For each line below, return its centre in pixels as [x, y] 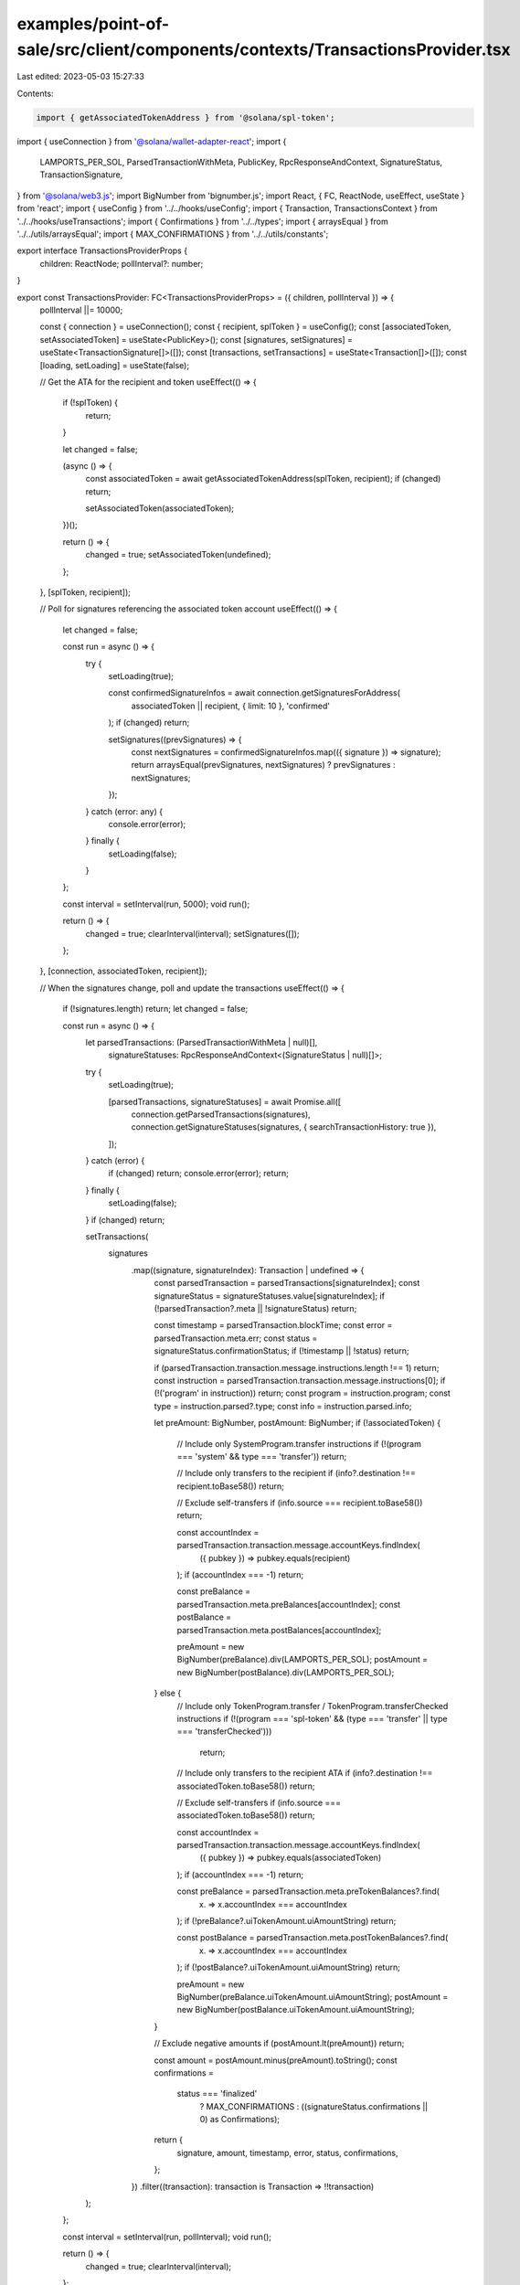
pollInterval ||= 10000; [81, 310]
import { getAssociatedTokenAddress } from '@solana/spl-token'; [186, 117]
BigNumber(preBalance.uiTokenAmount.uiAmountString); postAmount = [313, 1996]
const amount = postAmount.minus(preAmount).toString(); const [276, 2060]
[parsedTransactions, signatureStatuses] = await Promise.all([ [225, 1101]
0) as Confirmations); [240, 2120]
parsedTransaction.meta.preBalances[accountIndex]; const [289, 1604]
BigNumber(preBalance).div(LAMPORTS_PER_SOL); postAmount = [302, 1660]
